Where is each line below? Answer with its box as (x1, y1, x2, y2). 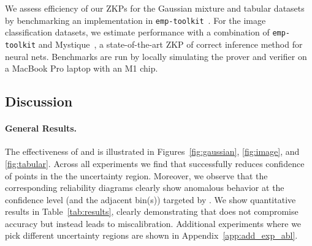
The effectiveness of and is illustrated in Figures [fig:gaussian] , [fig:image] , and (5, 145, 300, 158)
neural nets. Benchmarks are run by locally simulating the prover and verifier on (5, 50, 307, 62)
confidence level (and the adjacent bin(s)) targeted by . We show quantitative (5, 193, 296, 206)
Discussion (5, 92, 73, 111)
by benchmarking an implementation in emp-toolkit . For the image (5, 13, 266, 26)
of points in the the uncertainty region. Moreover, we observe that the (5, 169, 268, 182)
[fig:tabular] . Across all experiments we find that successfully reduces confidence (5, 157, 305, 170)
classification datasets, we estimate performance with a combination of (5, 26, 270, 39)
